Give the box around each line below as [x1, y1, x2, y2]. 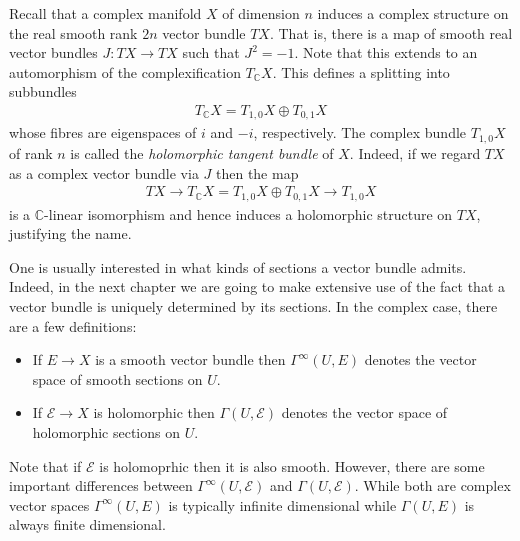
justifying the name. [9, 223, 132, 244]
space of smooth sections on [32, 368, 203, 389]
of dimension [222, 3, 300, 23]
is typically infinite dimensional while [168, 494, 397, 515]
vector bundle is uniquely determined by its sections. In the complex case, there [9, 295, 498, 316]
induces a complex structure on [317, 3, 509, 23]
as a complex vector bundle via [9, 162, 199, 183]
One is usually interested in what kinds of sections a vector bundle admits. [9, 256, 467, 277]
